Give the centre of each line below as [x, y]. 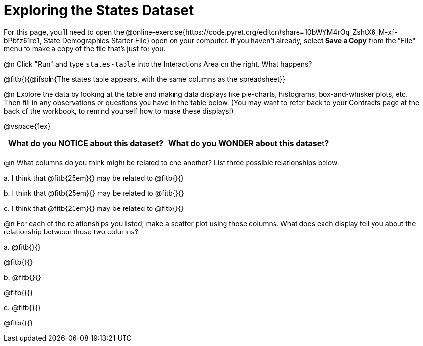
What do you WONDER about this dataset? [249, 143]
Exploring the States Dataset [99, 10]
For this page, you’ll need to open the [64, 32]
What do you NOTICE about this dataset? [86, 143]
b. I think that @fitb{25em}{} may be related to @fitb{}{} [94, 193]
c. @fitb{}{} [23, 307]
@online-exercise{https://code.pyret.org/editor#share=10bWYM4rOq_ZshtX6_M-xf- [262, 32]
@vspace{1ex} [27, 126]
